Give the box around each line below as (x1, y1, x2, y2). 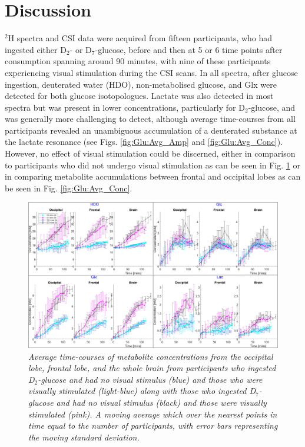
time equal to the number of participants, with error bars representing (28, 419, 278, 432)
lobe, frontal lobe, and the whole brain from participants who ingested (28, 362, 276, 374)
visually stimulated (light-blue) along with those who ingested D (28, 385, 256, 397)
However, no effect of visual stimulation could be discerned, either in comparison (5, 147, 296, 160)
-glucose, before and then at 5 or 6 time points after (95, 43, 283, 55)
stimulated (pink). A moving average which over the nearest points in (28, 408, 277, 420)
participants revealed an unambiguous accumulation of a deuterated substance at (5, 124, 297, 136)
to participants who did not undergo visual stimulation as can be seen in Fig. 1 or (5, 158, 301, 171)
